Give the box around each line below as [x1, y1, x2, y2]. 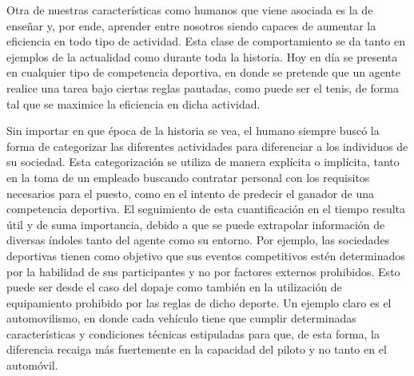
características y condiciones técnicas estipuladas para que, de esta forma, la [6, 325, 380, 342]
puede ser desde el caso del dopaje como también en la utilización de [6, 279, 342, 295]
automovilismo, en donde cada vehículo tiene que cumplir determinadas [6, 310, 356, 327]
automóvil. [6, 357, 58, 374]
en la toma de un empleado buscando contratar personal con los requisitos [6, 168, 370, 185]
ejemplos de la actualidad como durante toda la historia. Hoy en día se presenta [6, 48, 398, 65]
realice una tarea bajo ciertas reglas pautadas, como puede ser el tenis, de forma [6, 79, 399, 96]
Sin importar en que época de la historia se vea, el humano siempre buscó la [6, 122, 380, 139]
